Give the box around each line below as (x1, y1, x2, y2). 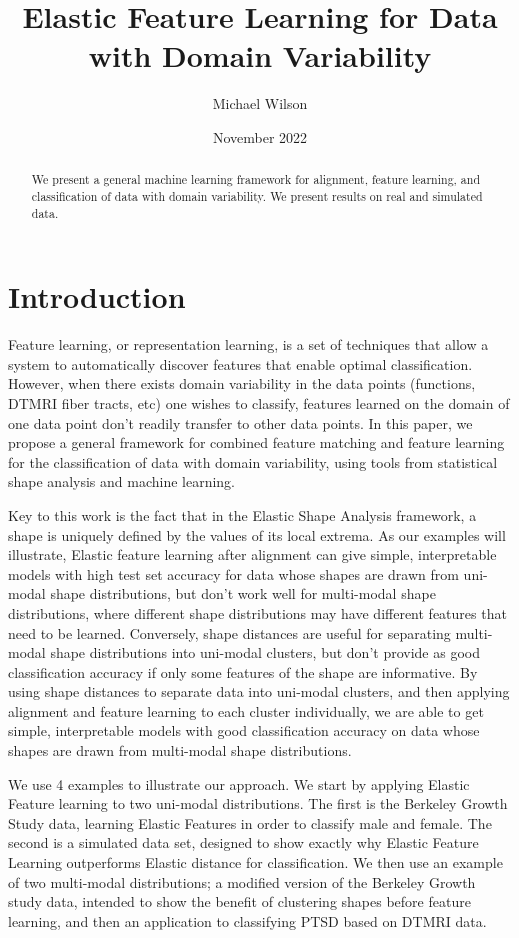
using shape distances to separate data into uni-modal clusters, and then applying (8, 681, 510, 702)
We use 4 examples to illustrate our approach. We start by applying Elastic (8, 773, 470, 794)
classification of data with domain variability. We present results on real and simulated (31, 187, 483, 204)
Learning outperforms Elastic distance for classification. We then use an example (8, 852, 503, 873)
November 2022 (212, 126, 308, 147)
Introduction (8, 276, 186, 317)
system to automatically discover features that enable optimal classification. (8, 353, 473, 374)
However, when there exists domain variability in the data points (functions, (8, 373, 476, 394)
